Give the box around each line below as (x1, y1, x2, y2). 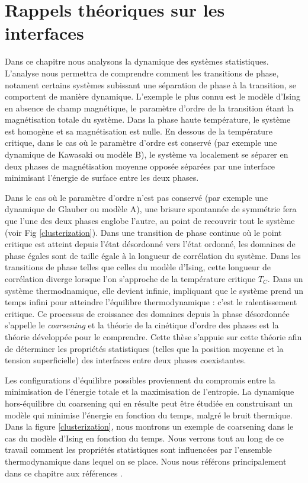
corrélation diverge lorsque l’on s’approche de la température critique (5, 273, 256, 284)
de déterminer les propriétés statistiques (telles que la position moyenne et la (5, 342, 284, 354)
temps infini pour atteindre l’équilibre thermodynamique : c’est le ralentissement (5, 296, 297, 308)
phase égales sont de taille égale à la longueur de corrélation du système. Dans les (5, 249, 301, 261)
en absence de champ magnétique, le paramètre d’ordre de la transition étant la (5, 101, 294, 114)
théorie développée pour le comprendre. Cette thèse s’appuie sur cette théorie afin (5, 330, 302, 343)
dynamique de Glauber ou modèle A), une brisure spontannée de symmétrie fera (5, 203, 297, 215)
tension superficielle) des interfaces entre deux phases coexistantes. (5, 354, 246, 366)
